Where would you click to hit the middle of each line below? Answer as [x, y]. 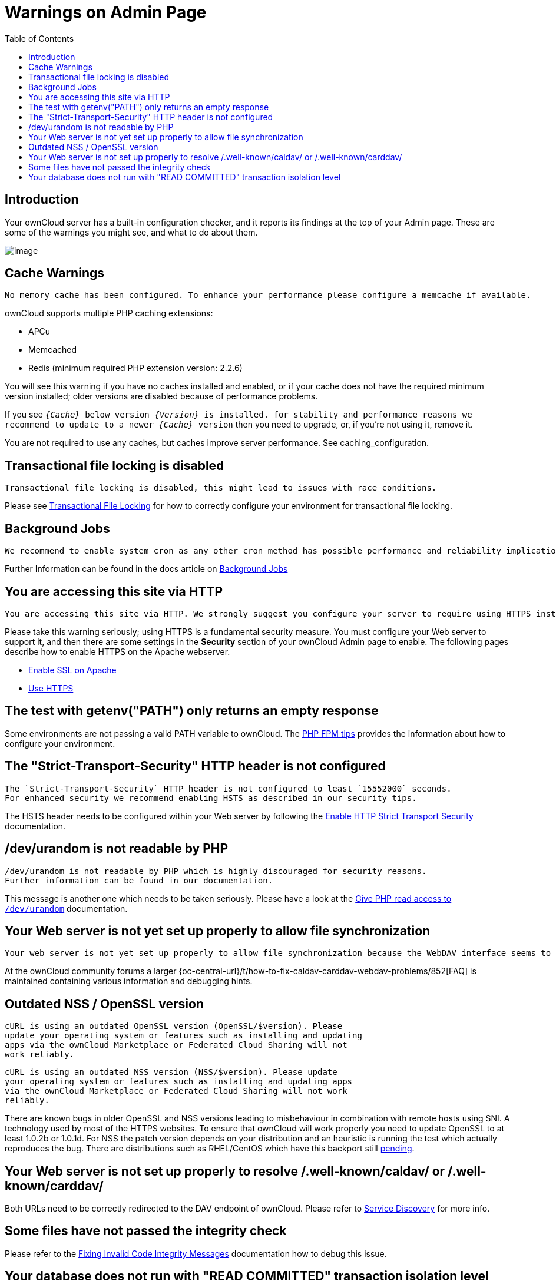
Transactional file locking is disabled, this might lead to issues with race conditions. [221, 488]
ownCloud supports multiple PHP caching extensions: [109, 313]
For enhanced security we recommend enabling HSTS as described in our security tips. [211, 798]
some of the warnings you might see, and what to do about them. [131, 232]
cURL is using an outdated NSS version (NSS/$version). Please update [171, 1072]
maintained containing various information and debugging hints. [129, 981]
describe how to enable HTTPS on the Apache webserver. [118, 651]
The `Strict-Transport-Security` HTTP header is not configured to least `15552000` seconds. [228, 788]
